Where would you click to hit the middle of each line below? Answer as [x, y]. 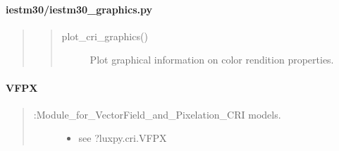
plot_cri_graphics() [105, 36]
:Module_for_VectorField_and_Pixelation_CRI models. [157, 114]
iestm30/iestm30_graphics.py [79, 9]
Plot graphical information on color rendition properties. [212, 60]
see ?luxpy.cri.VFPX [123, 138]
